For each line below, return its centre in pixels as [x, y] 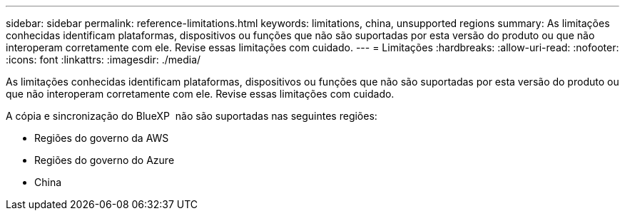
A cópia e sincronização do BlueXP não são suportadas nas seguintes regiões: [192, 116]
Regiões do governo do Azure [105, 160]
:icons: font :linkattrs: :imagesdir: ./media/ [103, 60]
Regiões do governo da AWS [102, 138]
